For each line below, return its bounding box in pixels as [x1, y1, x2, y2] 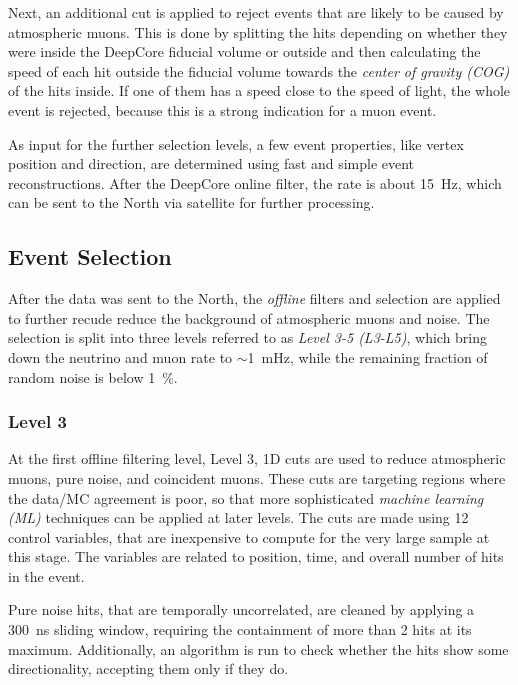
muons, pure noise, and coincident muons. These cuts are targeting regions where [8, 467, 506, 488]
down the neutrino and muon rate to [8, 346, 233, 367]
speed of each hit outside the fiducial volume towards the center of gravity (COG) [8, 60, 510, 81]
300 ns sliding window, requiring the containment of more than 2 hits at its [8, 619, 472, 640]
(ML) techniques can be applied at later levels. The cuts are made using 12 [8, 507, 469, 528]
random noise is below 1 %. [8, 366, 178, 387]
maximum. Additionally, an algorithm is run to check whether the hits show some [8, 638, 509, 659]
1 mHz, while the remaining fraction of [247, 346, 488, 367]
